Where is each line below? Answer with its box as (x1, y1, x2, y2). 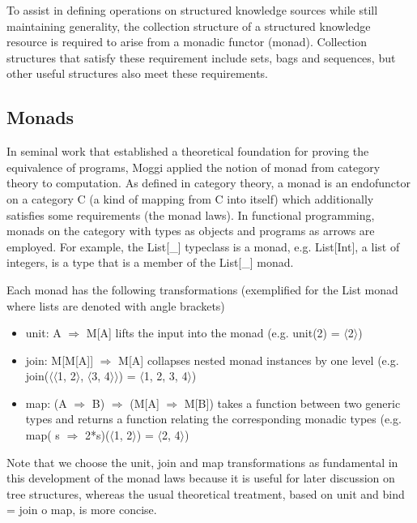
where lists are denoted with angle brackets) (6, 297, 225, 314)
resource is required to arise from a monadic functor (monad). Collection (6, 33, 368, 50)
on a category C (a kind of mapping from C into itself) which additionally (6, 190, 374, 207)
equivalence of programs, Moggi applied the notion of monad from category (6, 158, 381, 175)
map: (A (25, 394, 67, 411)
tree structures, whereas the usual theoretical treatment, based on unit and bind (6, 485, 405, 502)
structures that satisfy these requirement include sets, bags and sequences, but (6, 49, 396, 66)
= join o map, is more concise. (6, 501, 157, 518)
